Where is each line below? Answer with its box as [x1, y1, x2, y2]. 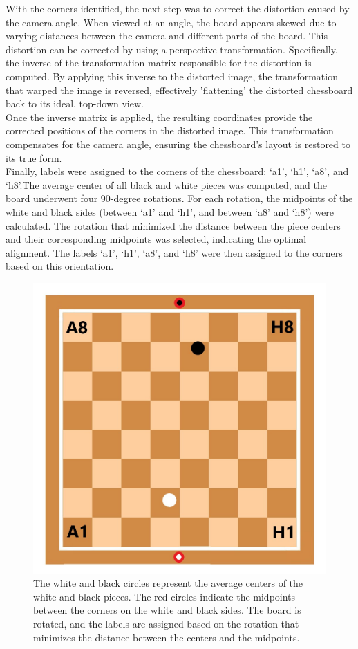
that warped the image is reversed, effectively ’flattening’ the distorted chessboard [6, 82, 353, 97]
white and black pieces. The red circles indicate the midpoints [33, 589, 296, 603]
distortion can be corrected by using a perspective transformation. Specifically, [6, 42, 338, 56]
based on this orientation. [6, 259, 114, 273]
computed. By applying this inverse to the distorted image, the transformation [6, 68, 338, 83]
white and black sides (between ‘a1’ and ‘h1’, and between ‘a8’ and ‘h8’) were [6, 204, 335, 219]
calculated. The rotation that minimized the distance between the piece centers [6, 218, 341, 232]
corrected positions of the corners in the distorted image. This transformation [6, 123, 334, 138]
